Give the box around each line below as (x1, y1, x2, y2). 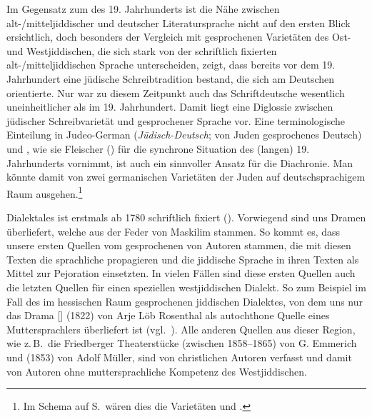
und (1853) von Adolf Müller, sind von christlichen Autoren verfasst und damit (6, 349, 352, 364)
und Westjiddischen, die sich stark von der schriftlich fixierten (6, 43, 277, 58)
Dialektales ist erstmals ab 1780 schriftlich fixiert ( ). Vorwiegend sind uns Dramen (6, 209, 366, 224)
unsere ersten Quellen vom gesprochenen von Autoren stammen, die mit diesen (6, 238, 351, 253)
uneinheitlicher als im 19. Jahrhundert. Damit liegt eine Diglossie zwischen (6, 99, 333, 114)
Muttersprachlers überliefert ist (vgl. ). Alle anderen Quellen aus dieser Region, (6, 321, 356, 336)
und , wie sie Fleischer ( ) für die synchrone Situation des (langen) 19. (6, 141, 310, 156)
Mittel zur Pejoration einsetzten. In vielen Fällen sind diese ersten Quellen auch (6, 266, 356, 281)
